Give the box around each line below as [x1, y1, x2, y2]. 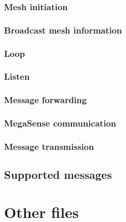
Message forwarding [4, 93, 87, 106]
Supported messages [4, 167, 112, 182]
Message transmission [4, 140, 94, 152]
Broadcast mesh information [4, 23, 122, 36]
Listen [4, 70, 30, 83]
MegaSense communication [4, 117, 116, 130]
